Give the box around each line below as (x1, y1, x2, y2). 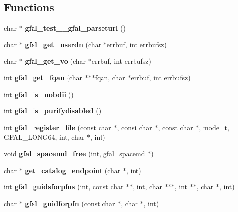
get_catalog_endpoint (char (25, 165, 121, 175)
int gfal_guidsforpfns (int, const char (4, 181, 124, 192)
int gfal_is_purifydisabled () (4, 106, 102, 116)
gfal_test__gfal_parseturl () (25, 23, 126, 33)
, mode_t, (199, 122, 229, 132)
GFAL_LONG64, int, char (4, 132, 85, 142)
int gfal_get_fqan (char (4, 72, 83, 82)
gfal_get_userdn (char (25, 39, 102, 49)
